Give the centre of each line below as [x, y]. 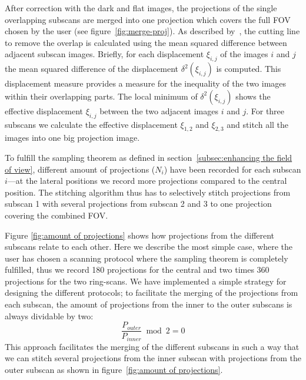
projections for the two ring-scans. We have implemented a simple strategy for [146, 281]
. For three [265, 110]
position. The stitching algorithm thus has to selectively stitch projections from [148, 192]
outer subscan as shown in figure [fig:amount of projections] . [114, 369]
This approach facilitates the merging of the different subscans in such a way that [152, 346]
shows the [253, 96]
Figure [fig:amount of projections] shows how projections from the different [140, 235]
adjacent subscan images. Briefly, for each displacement [104, 54]
